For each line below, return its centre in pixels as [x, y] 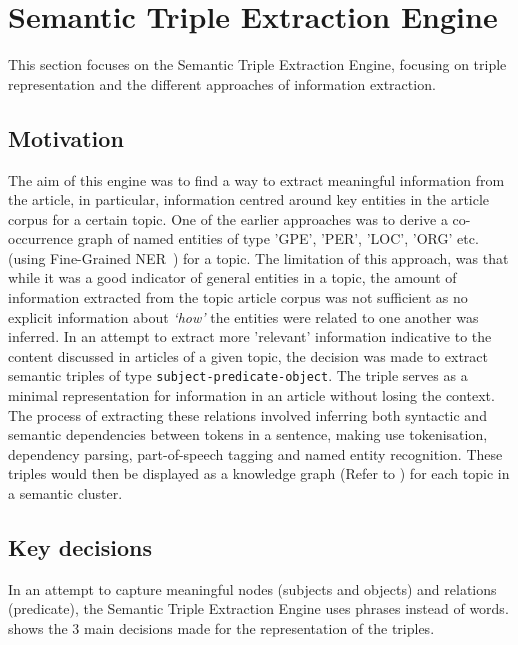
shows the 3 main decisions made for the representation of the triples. [221, 628]
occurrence [41, 238]
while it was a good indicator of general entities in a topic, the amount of [232, 277]
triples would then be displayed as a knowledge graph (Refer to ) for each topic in [259, 473]
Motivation [66, 137]
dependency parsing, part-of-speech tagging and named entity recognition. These [255, 453]
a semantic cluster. [65, 493]
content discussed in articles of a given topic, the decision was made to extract [248, 355]
